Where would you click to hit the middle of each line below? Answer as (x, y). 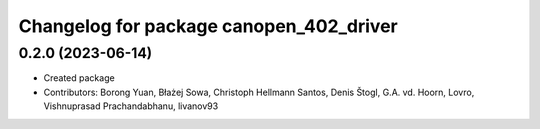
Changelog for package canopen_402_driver (208, 26)
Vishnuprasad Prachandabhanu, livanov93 (131, 106)
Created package (79, 78)
